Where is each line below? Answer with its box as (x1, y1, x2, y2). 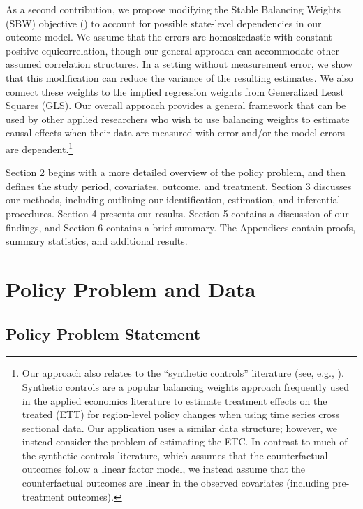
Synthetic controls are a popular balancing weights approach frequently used (22, 379, 350, 394)
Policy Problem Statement (6, 322, 201, 344)
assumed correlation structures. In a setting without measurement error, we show (6, 57, 353, 71)
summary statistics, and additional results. (6, 234, 188, 248)
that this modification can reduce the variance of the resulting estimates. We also (6, 70, 353, 85)
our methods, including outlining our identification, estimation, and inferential (6, 192, 341, 207)
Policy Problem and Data (6, 274, 256, 303)
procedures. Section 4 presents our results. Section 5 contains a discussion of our (6, 206, 349, 220)
